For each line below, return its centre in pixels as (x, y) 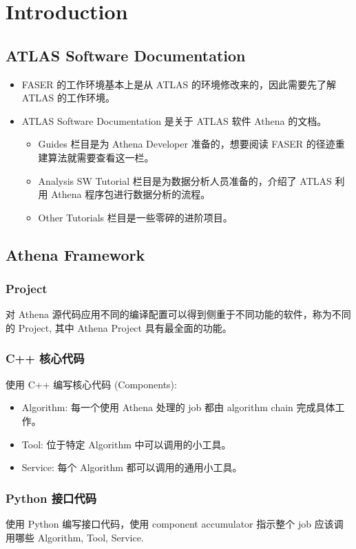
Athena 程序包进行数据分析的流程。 (131, 194)
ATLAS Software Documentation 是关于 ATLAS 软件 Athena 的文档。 (174, 120)
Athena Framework (75, 254)
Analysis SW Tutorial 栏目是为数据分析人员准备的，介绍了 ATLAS (185, 180)
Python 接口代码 (51, 498)
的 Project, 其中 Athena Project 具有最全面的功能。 (119, 327)
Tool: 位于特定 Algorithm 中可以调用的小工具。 (126, 444)
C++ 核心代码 (45, 358)
